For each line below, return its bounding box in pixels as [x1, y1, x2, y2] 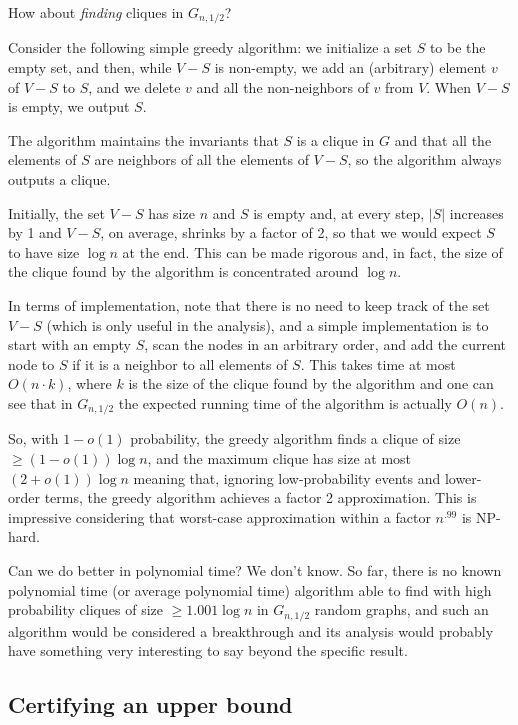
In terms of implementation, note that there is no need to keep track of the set [8, 294, 490, 315]
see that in [8, 392, 73, 413]
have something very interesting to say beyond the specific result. [8, 640, 408, 661]
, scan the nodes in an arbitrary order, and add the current [144, 334, 507, 355]
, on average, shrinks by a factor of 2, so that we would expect [100, 222, 482, 243]
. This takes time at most [300, 353, 456, 374]
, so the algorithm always [347, 149, 502, 170]
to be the [429, 37, 486, 58]
